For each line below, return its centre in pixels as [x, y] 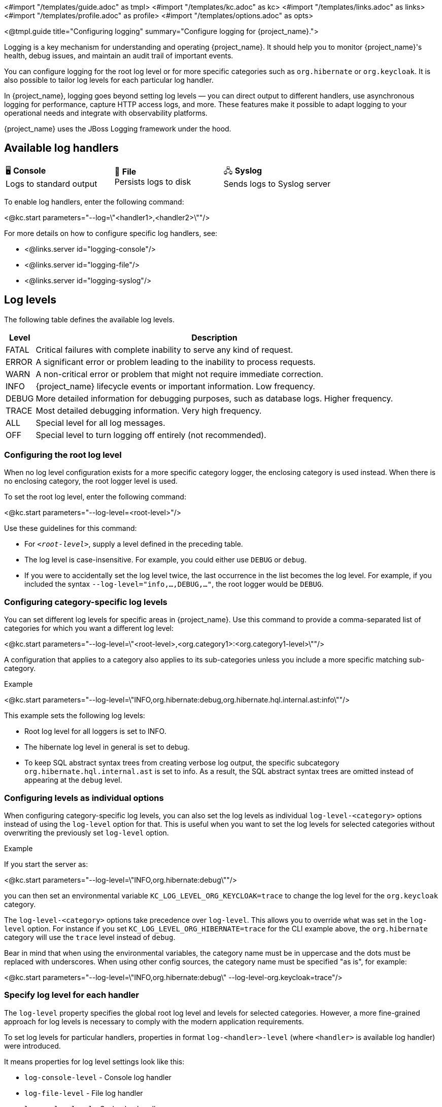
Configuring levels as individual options [84, 798]
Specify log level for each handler [72, 995]
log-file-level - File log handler [84, 1093]
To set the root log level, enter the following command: [95, 497]
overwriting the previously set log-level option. [87, 832]
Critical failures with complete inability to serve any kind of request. [164, 349]
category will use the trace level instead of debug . [90, 937]
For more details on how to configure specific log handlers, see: [111, 233]
